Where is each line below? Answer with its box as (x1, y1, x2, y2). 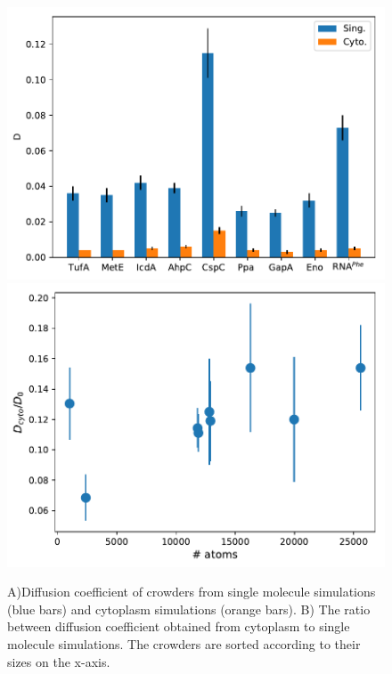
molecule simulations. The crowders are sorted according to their (7, 634, 361, 653)
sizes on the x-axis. (7, 652, 110, 670)
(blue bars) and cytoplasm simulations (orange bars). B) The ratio (7, 599, 371, 618)
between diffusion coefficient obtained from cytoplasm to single (7, 617, 350, 636)
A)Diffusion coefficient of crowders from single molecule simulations (7, 582, 376, 601)
